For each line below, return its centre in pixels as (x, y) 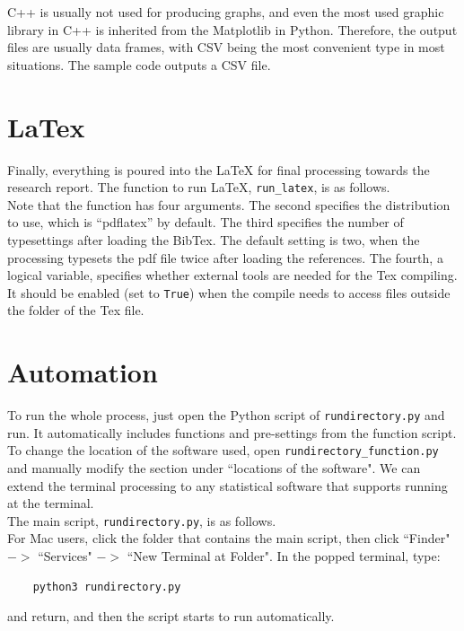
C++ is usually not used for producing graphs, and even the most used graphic (226, 12)
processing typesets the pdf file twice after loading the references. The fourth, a (225, 257)
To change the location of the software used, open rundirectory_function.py (223, 450)
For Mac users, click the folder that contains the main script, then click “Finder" (229, 538)
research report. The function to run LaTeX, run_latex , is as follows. (199, 187)
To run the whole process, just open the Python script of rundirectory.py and (226, 415)
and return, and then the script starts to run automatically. (171, 616)
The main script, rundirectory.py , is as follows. (142, 520)
